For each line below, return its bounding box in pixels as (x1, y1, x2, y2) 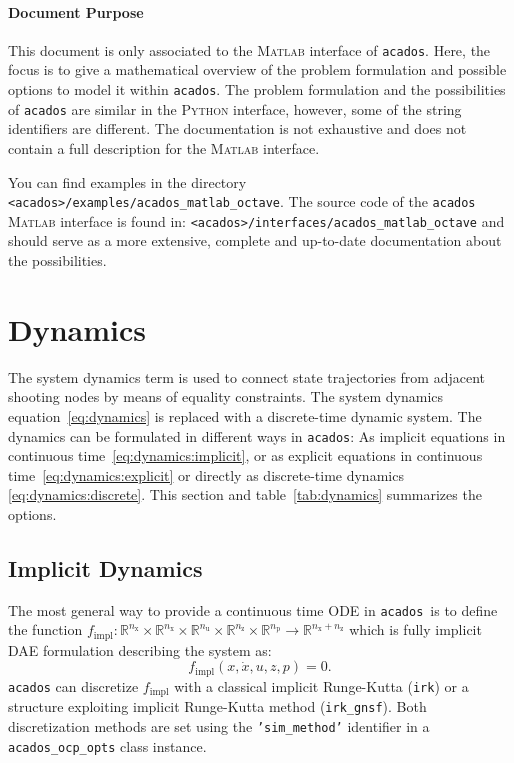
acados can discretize (8, 675, 139, 696)
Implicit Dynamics (8, 552, 203, 583)
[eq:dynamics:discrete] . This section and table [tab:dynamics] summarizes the (8, 484, 482, 505)
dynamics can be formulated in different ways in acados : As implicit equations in (8, 425, 506, 446)
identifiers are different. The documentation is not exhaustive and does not (8, 118, 467, 139)
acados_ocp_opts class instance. (8, 735, 207, 756)
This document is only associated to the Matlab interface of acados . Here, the (8, 39, 491, 60)
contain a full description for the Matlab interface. (8, 137, 320, 158)
